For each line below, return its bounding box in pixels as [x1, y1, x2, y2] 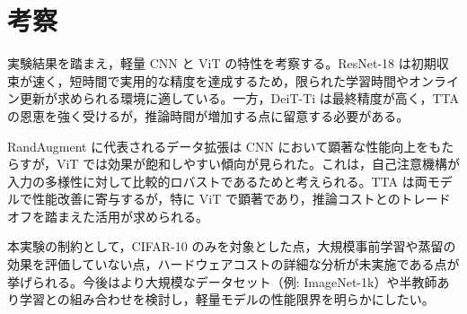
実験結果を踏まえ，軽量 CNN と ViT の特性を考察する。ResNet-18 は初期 [7, 54, 436, 73]
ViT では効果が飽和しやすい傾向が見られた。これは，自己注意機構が [56, 154, 460, 173]
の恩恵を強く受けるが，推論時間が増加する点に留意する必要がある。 [7, 106, 410, 125]
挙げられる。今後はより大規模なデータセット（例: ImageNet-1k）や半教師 [7, 272, 437, 291]
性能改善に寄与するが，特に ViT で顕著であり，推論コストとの [31, 189, 401, 208]
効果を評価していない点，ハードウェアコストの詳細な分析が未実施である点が [7, 255, 460, 274]
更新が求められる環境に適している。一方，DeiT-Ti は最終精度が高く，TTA [19, 89, 459, 108]
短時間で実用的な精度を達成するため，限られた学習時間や [69, 71, 409, 90]
